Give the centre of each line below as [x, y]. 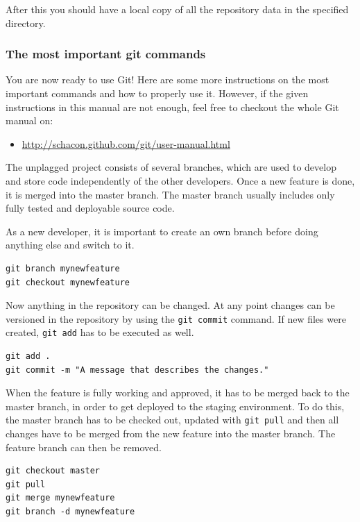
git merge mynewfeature [60, 498]
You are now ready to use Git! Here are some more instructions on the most [168, 79]
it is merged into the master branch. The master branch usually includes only [170, 194]
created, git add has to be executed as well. [100, 332]
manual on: [29, 120]
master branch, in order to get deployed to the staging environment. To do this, [175, 406]
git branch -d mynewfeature [70, 512]
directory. [26, 23]
